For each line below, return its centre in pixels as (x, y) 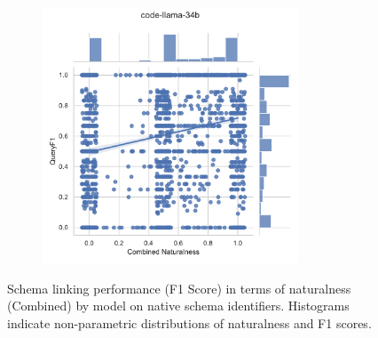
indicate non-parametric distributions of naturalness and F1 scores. (189, 322)
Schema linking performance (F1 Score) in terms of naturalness (179, 288)
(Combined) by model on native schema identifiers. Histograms (178, 306)
